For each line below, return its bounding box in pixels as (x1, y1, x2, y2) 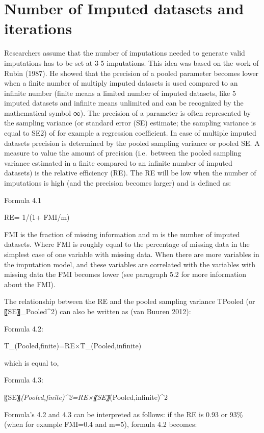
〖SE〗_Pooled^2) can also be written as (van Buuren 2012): (4, 305, 191, 316)
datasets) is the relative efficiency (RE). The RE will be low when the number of (4, 167, 256, 178)
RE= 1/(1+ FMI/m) (4, 212, 70, 222)
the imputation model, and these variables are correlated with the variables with (4, 259, 256, 269)
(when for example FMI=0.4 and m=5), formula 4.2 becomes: (4, 419, 197, 429)
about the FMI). (4, 278, 56, 289)
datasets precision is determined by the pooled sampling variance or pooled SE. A (4, 137, 260, 148)
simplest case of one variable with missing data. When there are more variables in (4, 249, 259, 259)
